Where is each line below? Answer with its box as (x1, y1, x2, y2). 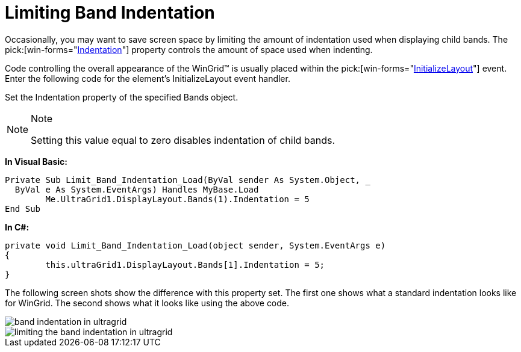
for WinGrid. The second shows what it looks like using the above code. (5, 297, 290, 308)
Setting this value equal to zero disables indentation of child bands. (31, 134, 335, 146)
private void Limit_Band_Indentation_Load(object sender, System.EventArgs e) (5, 240, 386, 250)
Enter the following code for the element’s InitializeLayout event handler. (5, 73, 290, 84)
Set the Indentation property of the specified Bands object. (5, 91, 239, 102)
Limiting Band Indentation (5, 2, 215, 23)
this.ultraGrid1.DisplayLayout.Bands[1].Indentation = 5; (45, 259, 325, 270)
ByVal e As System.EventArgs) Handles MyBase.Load (14, 184, 259, 194)
